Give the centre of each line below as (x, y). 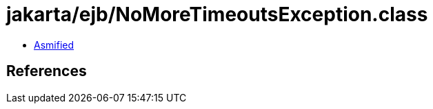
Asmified (54, 45)
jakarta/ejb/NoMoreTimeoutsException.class (217, 14)
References (47, 71)
